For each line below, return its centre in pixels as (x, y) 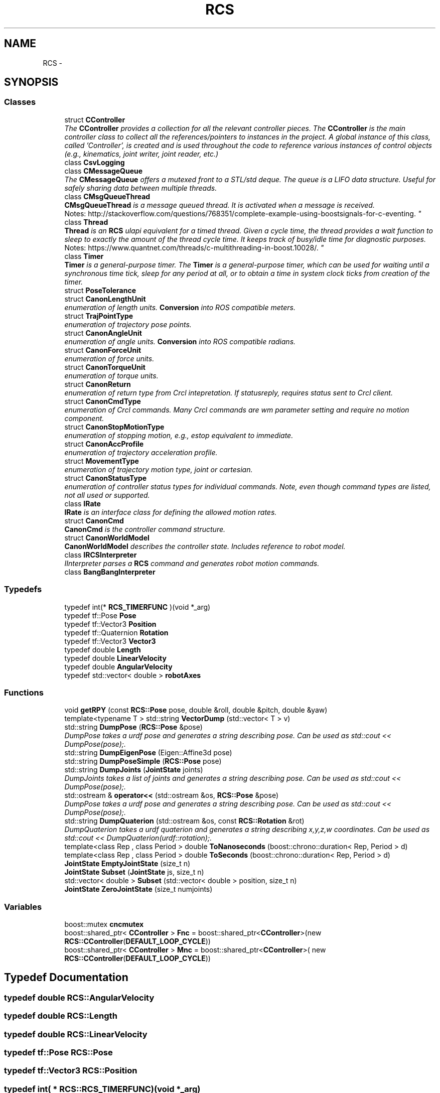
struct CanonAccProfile (104, 444)
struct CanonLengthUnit (105, 299)
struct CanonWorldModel (107, 537)
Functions (24, 692)
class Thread (86, 222)
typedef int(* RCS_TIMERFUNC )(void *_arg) (137, 607)
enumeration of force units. (109, 358)
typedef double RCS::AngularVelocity (79, 997)
